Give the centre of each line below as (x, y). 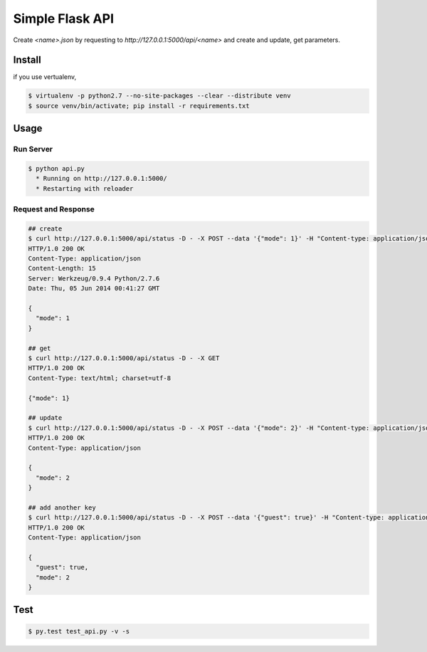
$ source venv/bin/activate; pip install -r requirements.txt (139, 106)
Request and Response (54, 209)
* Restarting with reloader (85, 188)
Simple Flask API (63, 19)
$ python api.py (57, 168)
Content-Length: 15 (62, 268)
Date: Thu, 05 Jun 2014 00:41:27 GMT (94, 289)
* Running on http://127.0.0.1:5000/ (101, 179)
